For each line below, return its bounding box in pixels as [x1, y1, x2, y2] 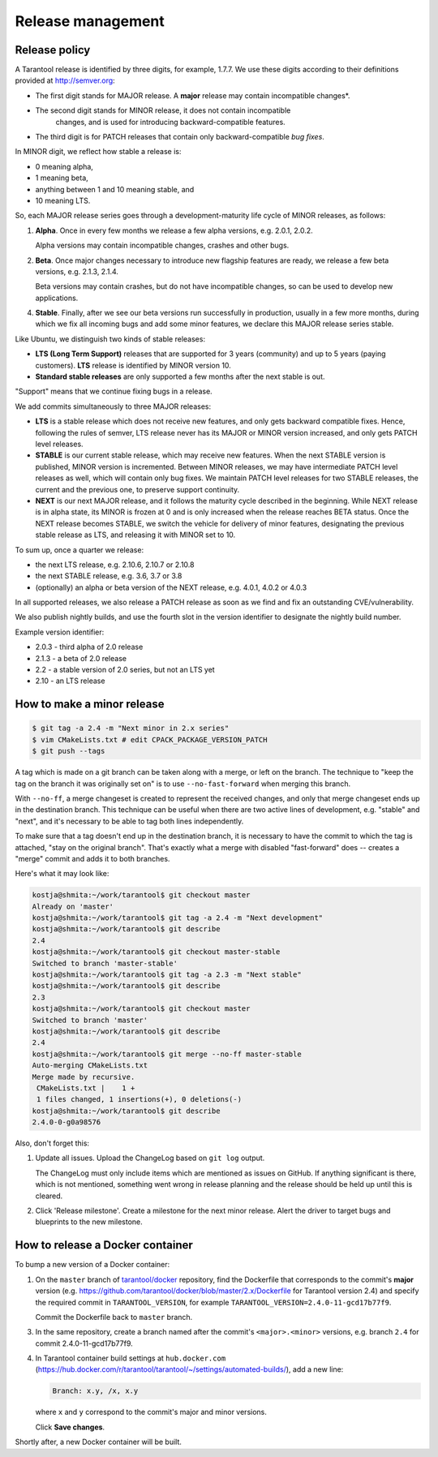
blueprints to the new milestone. [35, 1217, 144, 1227]
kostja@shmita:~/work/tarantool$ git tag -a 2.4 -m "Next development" [32, 913, 324, 922]
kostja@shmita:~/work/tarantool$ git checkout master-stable [32, 948, 281, 956]
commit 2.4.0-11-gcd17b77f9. [35, 1339, 133, 1348]
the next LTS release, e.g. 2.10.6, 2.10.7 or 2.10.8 [35, 560, 195, 569]
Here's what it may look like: [15, 869, 109, 879]
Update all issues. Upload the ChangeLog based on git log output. [35, 1153, 265, 1163]
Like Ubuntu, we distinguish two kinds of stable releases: [15, 333, 206, 344]
